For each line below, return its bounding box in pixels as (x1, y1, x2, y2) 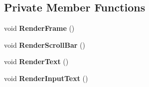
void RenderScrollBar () (4, 39, 85, 50)
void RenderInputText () (4, 73, 88, 83)
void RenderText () (4, 56, 69, 67)
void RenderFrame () (4, 23, 75, 33)
